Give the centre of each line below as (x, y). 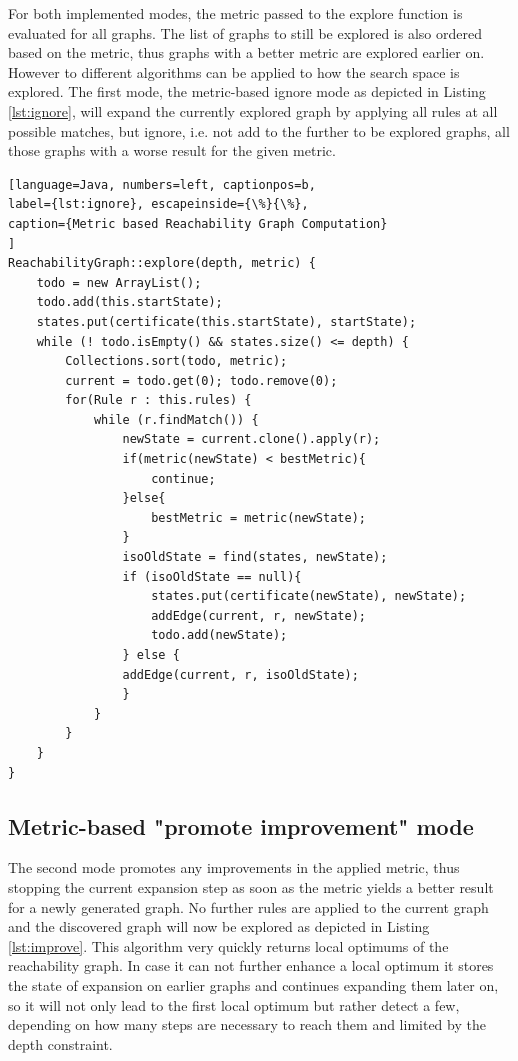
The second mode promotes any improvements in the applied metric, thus (234, 867)
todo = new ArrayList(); (119, 282)
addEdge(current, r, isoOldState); (240, 674)
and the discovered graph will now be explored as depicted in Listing (219, 926)
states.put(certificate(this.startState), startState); (226, 321)
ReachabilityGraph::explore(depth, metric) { (162, 263)
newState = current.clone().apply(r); (251, 439)
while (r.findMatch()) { (176, 419)
